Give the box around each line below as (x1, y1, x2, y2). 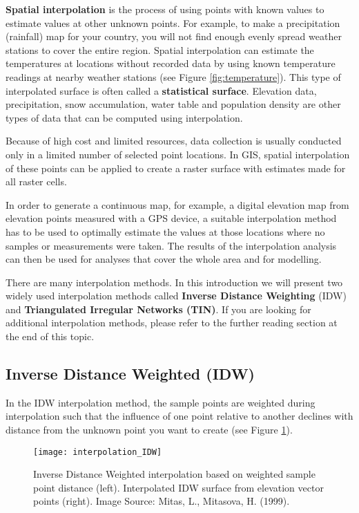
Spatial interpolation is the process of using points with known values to (6, 2, 324, 16)
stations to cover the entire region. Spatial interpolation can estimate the (6, 42, 314, 57)
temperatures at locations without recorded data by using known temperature (6, 56, 336, 71)
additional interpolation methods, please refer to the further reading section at (6, 315, 338, 330)
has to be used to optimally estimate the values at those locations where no (6, 224, 325, 239)
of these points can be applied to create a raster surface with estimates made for (6, 160, 346, 175)
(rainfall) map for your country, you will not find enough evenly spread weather (6, 29, 342, 44)
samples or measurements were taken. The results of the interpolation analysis (6, 238, 337, 252)
